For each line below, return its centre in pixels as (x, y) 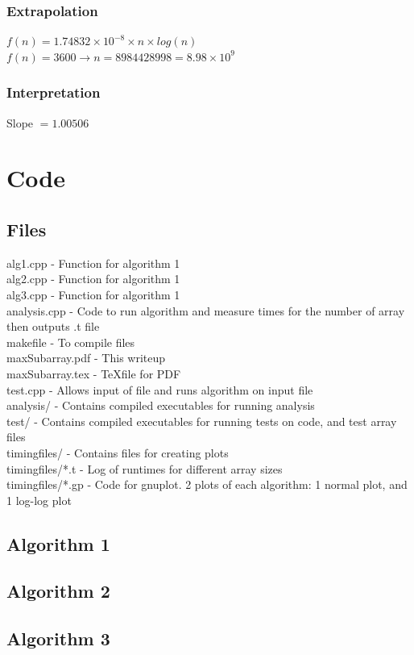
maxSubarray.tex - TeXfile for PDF (94, 373)
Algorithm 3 (58, 638)
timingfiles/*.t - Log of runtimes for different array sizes (145, 468)
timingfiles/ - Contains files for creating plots (118, 452)
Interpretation (54, 92)
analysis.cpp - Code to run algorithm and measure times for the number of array (206, 310)
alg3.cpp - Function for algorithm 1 (93, 294)
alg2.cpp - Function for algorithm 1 (93, 279)
